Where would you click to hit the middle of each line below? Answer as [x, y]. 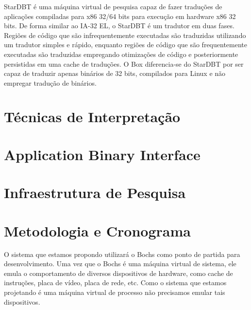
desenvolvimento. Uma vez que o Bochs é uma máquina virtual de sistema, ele [120, 264]
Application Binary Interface [102, 154]
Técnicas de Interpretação [92, 116]
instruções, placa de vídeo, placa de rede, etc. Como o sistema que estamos [115, 283]
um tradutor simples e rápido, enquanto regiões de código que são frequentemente [125, 45]
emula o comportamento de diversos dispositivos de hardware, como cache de [118, 273]
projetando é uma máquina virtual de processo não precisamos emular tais [115, 292]
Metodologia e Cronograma [97, 230]
